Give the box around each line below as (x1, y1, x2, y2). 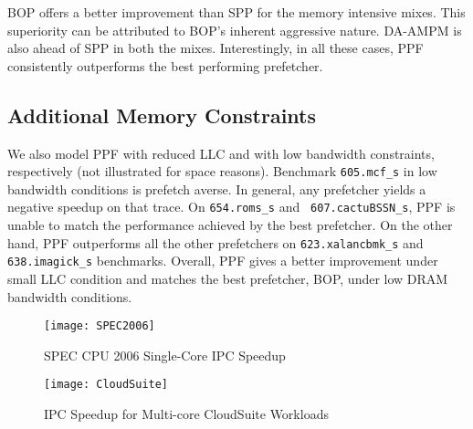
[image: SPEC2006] (44, 319, 155, 333)
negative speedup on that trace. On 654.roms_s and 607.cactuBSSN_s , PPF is (7, 197, 456, 216)
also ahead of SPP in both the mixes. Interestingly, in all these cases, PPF (7, 38, 424, 58)
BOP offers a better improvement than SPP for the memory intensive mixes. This (7, 3, 466, 21)
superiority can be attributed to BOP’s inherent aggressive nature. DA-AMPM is (7, 20, 462, 39)
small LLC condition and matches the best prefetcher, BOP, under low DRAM (7, 268, 448, 288)
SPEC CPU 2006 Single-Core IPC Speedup (44, 345, 286, 364)
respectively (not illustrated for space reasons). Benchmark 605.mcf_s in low (7, 162, 437, 181)
